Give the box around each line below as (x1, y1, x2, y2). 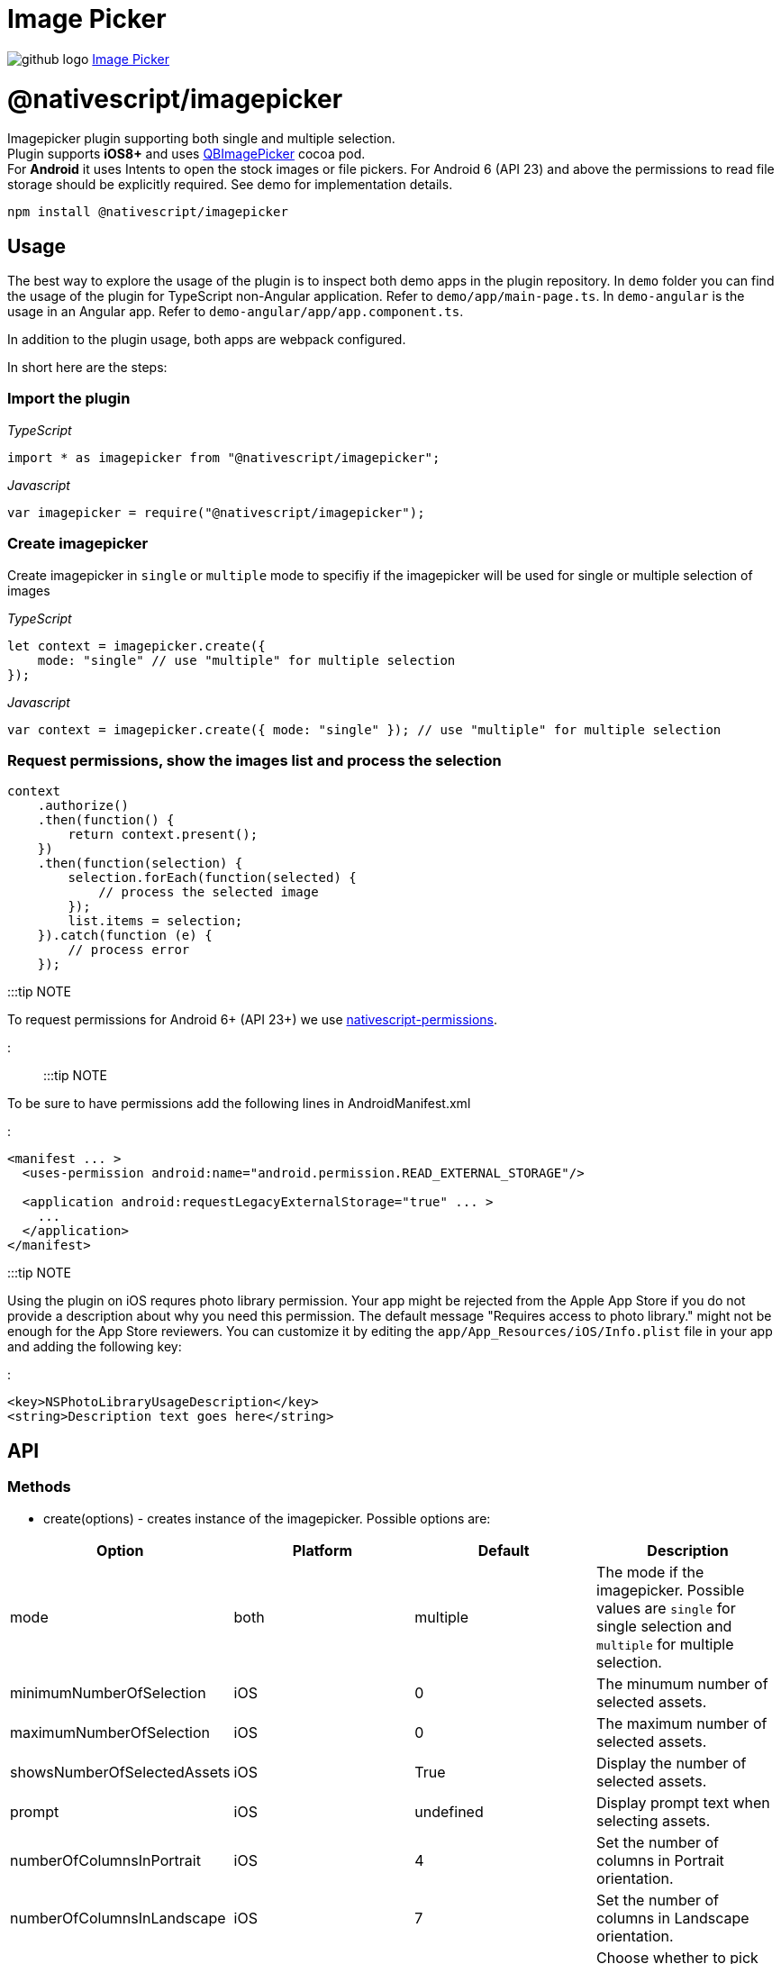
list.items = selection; (68, 914, 243, 929)
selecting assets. (596, 1811, 711, 1830)
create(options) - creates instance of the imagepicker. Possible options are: (43, 1510, 491, 1526)
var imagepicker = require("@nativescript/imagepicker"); (7, 505, 425, 520)
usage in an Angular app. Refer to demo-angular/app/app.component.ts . (7, 304, 464, 320)
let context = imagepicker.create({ (7, 638, 266, 653)
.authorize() (37, 798, 129, 814)
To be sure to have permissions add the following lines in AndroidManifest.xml (7, 1096, 471, 1112)
